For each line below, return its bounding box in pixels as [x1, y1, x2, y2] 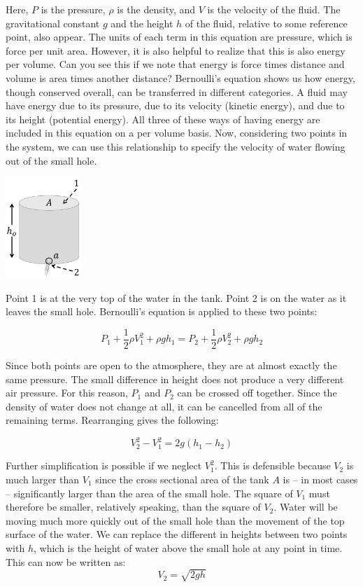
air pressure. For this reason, [6, 385, 128, 400]
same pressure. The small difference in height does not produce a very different [6, 371, 344, 386]
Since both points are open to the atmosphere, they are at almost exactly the [6, 357, 337, 372]
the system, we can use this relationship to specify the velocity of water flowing [6, 139, 346, 153]
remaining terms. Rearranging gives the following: [6, 413, 219, 427]
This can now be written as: [6, 554, 126, 569]
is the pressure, [41, 2, 106, 16]
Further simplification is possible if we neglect [6, 458, 202, 473]
